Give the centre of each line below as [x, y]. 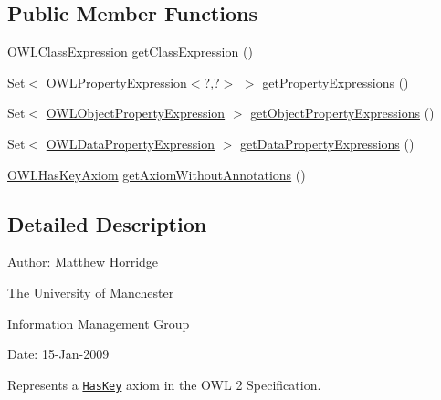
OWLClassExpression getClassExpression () [130, 52]
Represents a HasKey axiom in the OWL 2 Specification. [164, 384]
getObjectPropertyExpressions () [342, 113]
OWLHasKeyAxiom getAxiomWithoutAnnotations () [157, 174]
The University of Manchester [91, 292]
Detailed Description [107, 223]
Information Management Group [99, 323]
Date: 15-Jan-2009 [58, 354]
